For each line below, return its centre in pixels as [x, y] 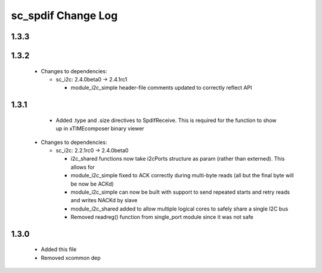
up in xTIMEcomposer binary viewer [100, 128]
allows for [83, 167]
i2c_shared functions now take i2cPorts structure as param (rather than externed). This [178, 159]
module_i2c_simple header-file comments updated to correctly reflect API [161, 88]
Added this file [59, 249]
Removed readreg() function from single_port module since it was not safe [162, 217]
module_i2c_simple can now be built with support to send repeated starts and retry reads [180, 192]
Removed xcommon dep [71, 258]
